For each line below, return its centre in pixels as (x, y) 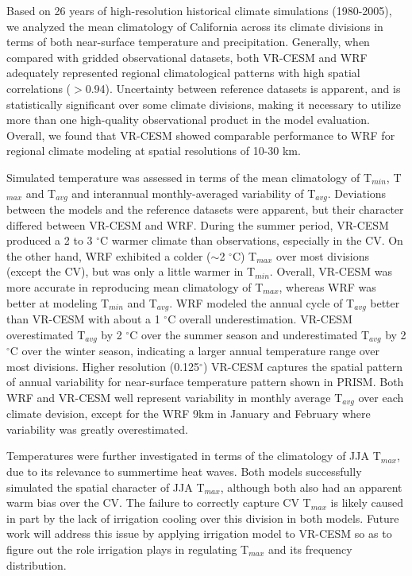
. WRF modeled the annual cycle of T (262, 302)
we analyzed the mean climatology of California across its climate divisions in (195, 26)
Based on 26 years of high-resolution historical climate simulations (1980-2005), (199, 10)
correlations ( (39, 88)
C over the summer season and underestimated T (250, 334)
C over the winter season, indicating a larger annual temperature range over (195, 351)
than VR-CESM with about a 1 (83, 319)
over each (381, 397)
